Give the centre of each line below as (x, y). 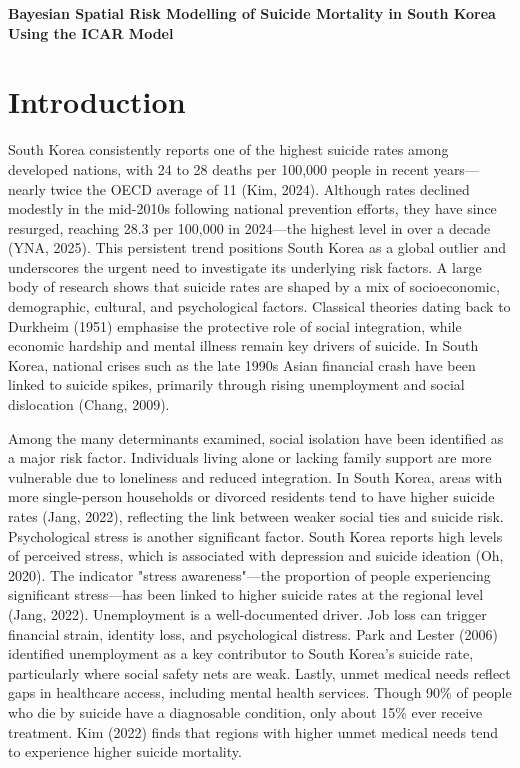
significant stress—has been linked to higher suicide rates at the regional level (246, 594)
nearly (27, 188)
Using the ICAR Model (91, 32)
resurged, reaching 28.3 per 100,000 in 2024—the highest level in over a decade (249, 227)
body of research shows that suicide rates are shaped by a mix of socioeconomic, (254, 286)
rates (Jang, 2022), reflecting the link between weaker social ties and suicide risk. (256, 516)
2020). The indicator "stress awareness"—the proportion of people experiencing (249, 574)
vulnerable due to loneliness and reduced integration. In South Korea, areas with (255, 476)
